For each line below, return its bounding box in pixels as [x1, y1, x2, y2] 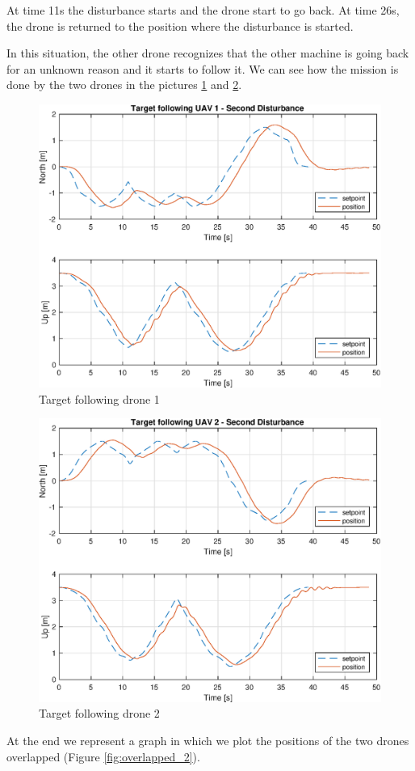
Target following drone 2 [39, 705, 160, 722]
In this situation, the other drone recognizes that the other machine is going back [6, 44, 409, 61]
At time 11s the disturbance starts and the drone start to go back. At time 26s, [6, 2, 400, 18]
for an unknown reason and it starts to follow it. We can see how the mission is [6, 60, 399, 77]
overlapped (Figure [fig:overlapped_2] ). [6, 748, 200, 765]
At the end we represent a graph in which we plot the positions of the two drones [6, 731, 409, 748]
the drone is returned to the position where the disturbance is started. [6, 17, 354, 34]
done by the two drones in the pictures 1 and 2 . [6, 76, 242, 93]
